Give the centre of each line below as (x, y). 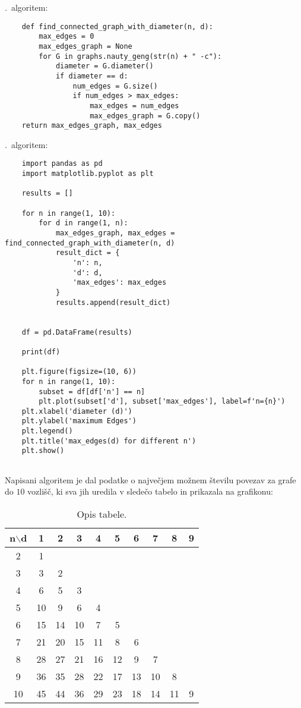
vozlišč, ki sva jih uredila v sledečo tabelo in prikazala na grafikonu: (150, 491)
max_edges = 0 (66, 37)
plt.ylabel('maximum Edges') (79, 421)
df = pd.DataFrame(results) (77, 332)
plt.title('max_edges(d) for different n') (109, 441)
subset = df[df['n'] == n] (92, 391)
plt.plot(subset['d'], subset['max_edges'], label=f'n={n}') (162, 402)
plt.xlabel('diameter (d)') (77, 411)
